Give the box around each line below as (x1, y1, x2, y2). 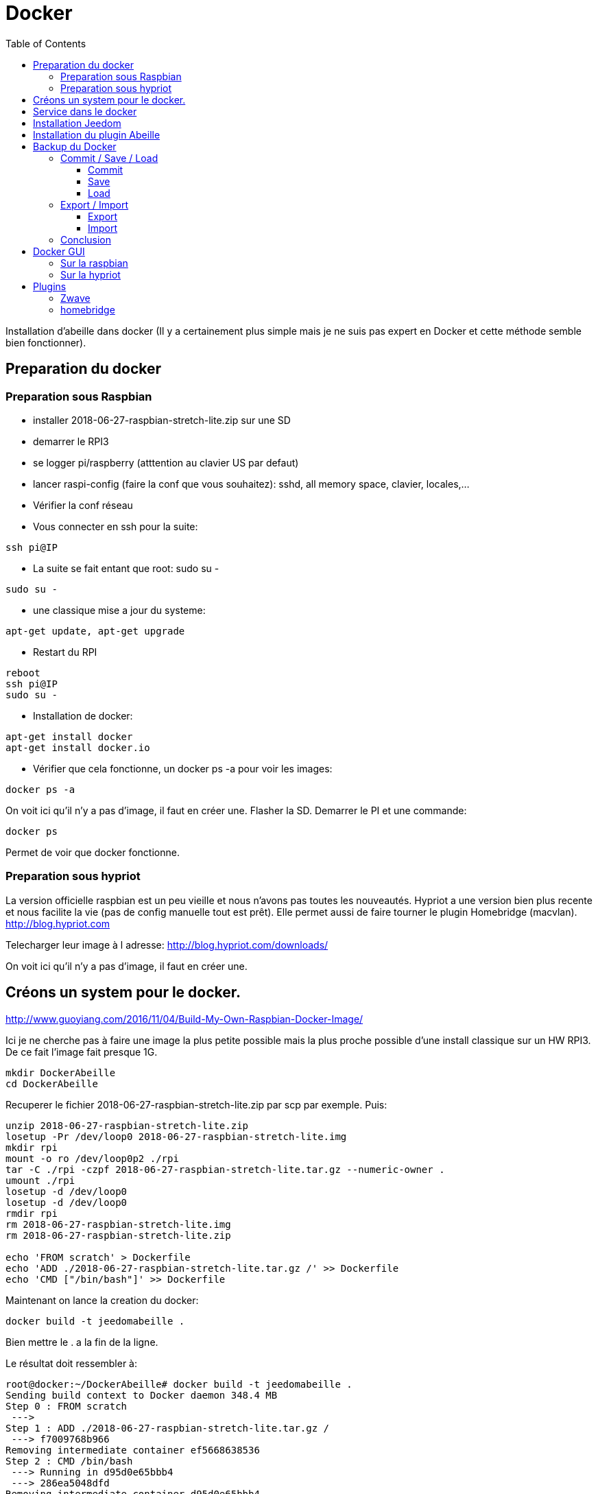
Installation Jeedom (33, 117, 121, 129)
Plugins (33, 280, 67, 292)
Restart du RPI (33, 645, 97, 658)
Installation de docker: (33, 709, 133, 722)
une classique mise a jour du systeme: (33, 604, 206, 616)
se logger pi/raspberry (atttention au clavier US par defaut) (33, 456, 299, 469)
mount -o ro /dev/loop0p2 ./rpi (5, 1152, 179, 1164)
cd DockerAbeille (5, 1078, 98, 1089)
